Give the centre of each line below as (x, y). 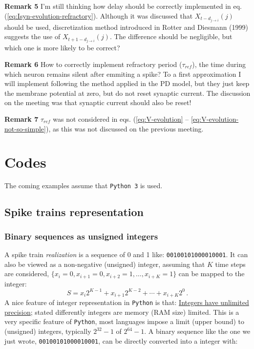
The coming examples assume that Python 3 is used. (84, 185)
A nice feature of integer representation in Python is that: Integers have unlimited (127, 302)
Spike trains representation (74, 212)
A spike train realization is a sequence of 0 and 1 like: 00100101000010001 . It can (126, 254)
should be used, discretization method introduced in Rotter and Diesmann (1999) (127, 27)
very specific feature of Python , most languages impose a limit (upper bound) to (125, 321)
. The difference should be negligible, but (171, 36)
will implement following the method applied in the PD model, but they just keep (127, 83)
